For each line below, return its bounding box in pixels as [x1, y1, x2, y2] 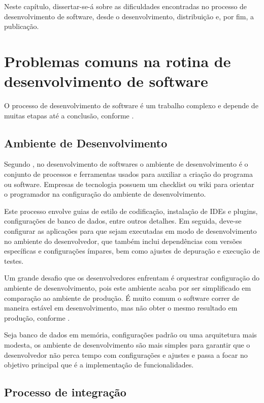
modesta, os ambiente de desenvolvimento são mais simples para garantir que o [4, 339, 250, 350]
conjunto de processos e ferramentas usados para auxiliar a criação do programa [4, 169, 253, 179]
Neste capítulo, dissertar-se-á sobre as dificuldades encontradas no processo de [4, 1, 247, 11]
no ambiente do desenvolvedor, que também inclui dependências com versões [4, 235, 242, 246]
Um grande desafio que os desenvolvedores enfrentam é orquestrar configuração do [4, 272, 260, 283]
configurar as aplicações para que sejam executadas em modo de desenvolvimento [4, 226, 257, 236]
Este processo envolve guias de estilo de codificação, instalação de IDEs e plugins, [4, 205, 258, 216]
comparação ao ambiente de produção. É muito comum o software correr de [4, 292, 240, 303]
